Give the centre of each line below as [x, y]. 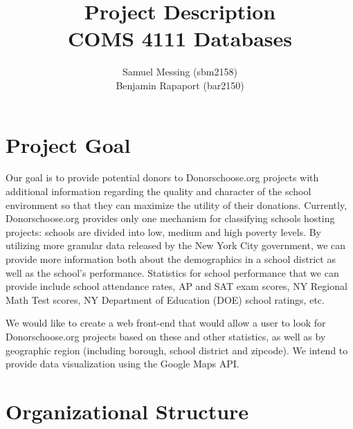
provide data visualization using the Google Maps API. [123, 364]
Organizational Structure [127, 411]
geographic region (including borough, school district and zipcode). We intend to [177, 350]
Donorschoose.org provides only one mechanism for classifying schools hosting [170, 218]
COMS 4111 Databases [180, 38]
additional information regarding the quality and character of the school [159, 191]
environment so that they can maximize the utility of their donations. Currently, [176, 204]
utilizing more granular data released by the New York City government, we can [176, 245]
